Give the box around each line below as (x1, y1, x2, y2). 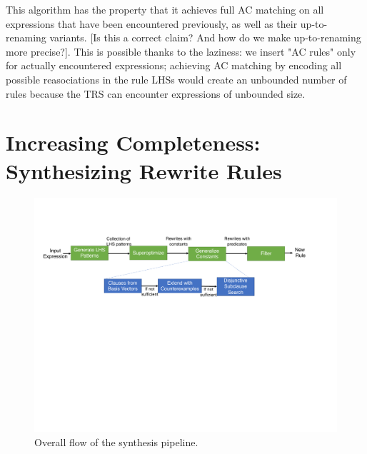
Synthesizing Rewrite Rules (6, 156, 282, 185)
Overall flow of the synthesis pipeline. (34, 434, 198, 449)
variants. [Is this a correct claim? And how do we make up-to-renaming (49, 30, 361, 45)
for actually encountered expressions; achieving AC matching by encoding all (6, 58, 342, 73)
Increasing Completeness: (6, 128, 261, 157)
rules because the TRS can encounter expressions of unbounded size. (6, 86, 306, 101)
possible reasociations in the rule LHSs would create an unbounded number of (6, 71, 347, 86)
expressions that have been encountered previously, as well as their (6, 16, 298, 31)
